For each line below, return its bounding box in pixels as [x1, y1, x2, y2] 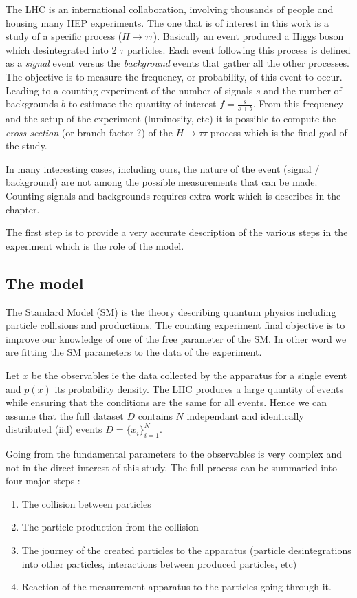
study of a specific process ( [6, 29, 122, 43]
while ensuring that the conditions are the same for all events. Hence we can [6, 395, 327, 409]
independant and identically [186, 408, 304, 423]
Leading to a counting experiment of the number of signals [6, 83, 253, 97]
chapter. [6, 202, 40, 216]
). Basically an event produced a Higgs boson [153, 29, 344, 43]
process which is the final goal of [210, 125, 347, 139]
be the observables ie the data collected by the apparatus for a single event [31, 367, 347, 382]
